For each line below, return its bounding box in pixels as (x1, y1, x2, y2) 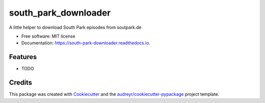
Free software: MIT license (21, 33, 76, 39)
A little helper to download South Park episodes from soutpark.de (9, 24, 142, 30)
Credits (9, 79, 32, 87)
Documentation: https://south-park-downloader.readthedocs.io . (21, 40, 151, 46)
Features (9, 53, 37, 61)
